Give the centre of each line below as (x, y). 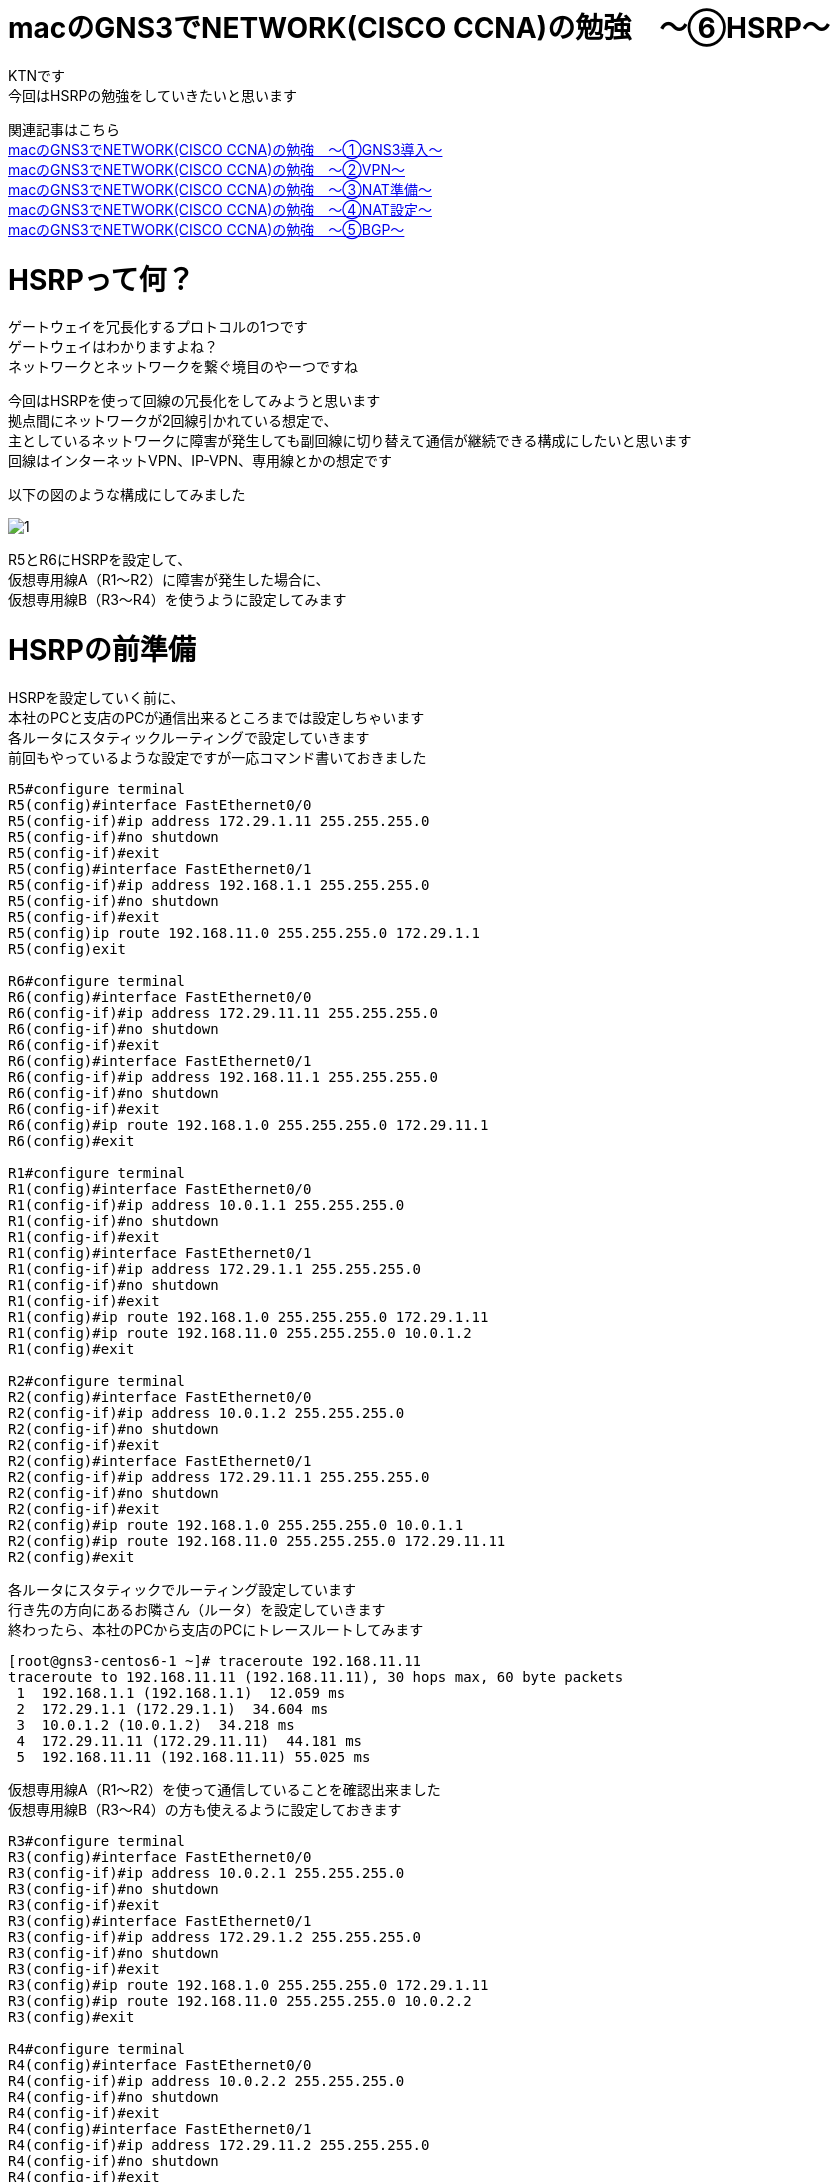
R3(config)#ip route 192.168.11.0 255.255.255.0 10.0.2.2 (240, 2000)
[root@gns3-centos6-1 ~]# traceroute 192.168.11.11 (215, 1660)
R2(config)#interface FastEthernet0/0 (160, 1396)
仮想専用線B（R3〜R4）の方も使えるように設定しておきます (205, 1809)
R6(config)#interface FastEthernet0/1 (160, 1060)
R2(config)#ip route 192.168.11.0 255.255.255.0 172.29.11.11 (257, 1540)
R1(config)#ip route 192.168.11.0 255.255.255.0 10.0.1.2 (240, 1332)
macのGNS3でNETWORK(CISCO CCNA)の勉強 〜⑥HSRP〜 (419, 28)
